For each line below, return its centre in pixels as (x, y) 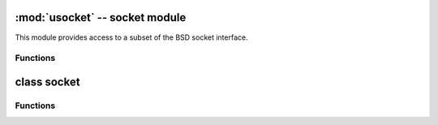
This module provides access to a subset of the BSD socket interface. (131, 37)
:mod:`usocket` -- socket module (101, 17)
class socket (47, 82)
